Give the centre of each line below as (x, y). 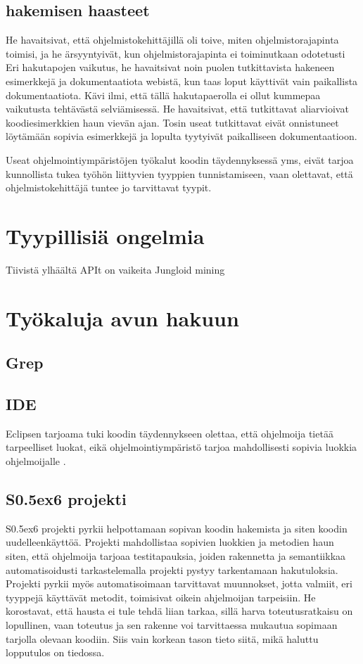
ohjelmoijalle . (36, 461)
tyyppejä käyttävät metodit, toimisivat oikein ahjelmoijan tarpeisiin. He (161, 597)
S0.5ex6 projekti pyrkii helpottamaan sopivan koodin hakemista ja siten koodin (177, 528)
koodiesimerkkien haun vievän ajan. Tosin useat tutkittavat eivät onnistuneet (172, 122)
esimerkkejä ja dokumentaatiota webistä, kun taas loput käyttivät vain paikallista (182, 81)
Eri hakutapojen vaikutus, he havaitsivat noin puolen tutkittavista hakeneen (170, 67)
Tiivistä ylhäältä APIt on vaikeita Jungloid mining (115, 269)
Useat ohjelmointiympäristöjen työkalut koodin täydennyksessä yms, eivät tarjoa (180, 159)
